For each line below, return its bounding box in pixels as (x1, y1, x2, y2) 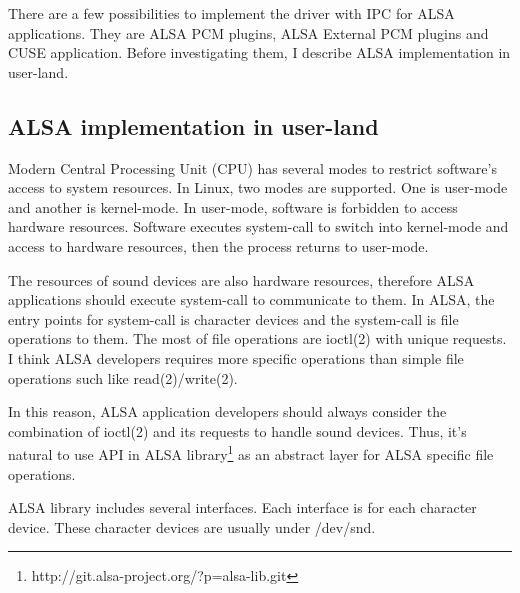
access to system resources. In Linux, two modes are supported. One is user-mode (8, 177, 508, 198)
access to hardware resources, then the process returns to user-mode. (8, 235, 429, 256)
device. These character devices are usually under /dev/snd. (8, 516, 376, 537)
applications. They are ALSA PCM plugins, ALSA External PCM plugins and (8, 22, 489, 43)
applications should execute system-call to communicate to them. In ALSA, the (8, 289, 495, 310)
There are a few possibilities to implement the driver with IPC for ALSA (8, 3, 455, 23)
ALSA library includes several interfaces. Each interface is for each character (8, 497, 477, 518)
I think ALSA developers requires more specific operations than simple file (8, 347, 464, 368)
